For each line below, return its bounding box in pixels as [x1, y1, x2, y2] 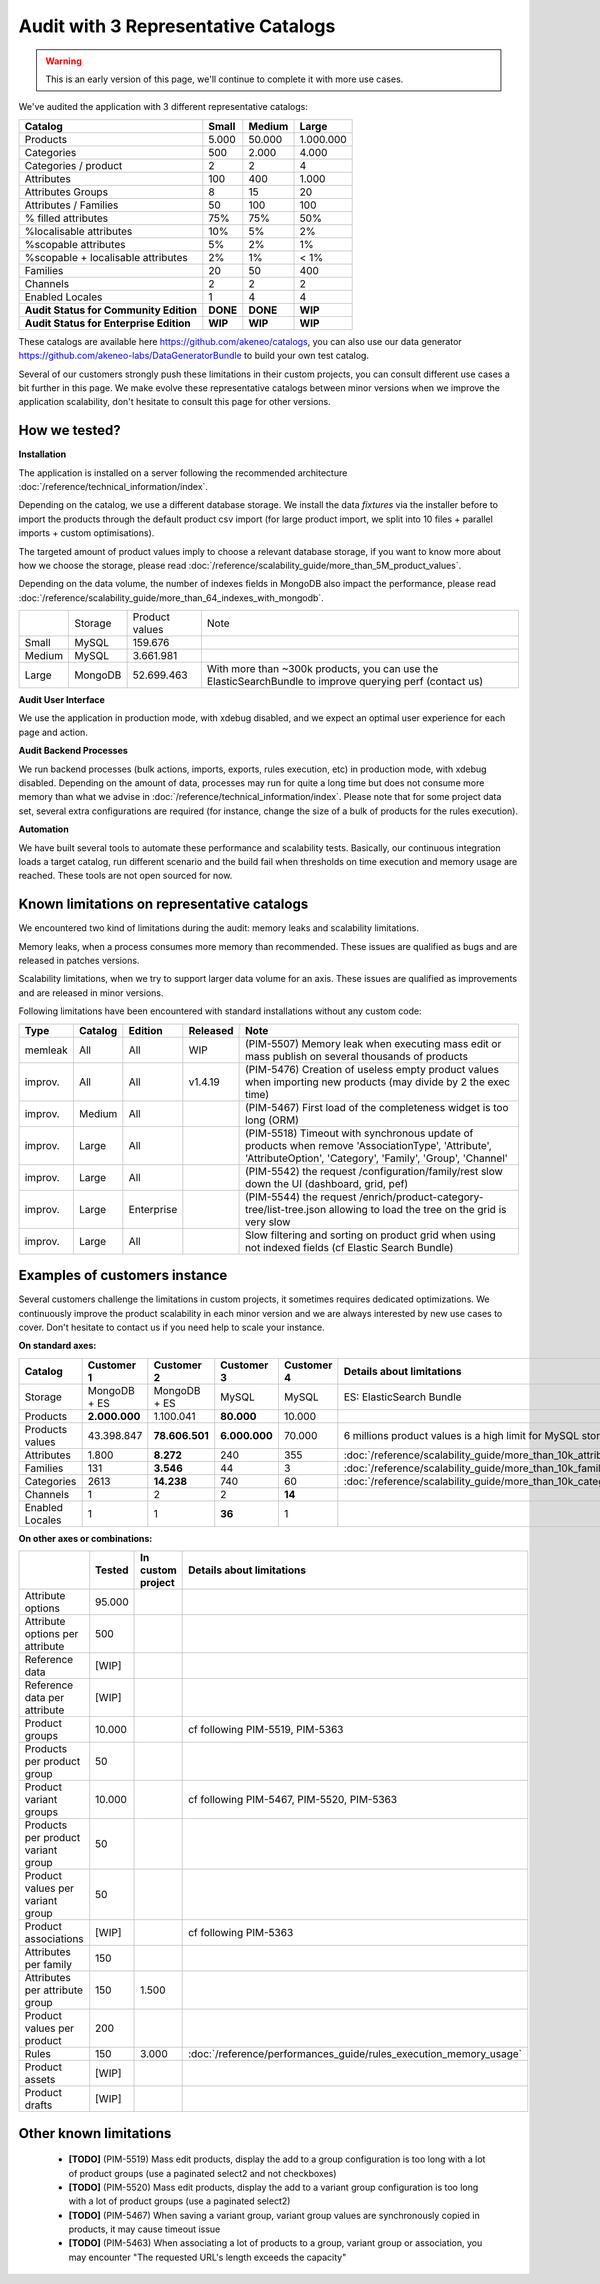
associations [24, 1932, 84, 1946]
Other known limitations [18, 2125, 172, 2142]
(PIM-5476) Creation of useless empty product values [245, 1062, 500, 1076]
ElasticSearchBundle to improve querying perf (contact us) [206, 675, 484, 689]
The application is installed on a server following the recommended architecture [18, 466, 348, 479]
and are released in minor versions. [18, 986, 164, 999]
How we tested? [18, 422, 121, 439]
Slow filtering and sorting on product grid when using [245, 1228, 497, 1242]
